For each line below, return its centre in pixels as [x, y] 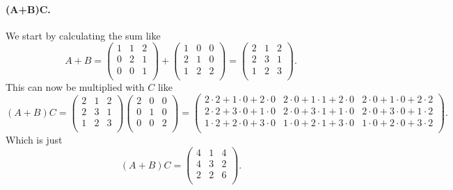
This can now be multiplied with [75, 86]
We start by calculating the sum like [83, 35]
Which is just [34, 140]
